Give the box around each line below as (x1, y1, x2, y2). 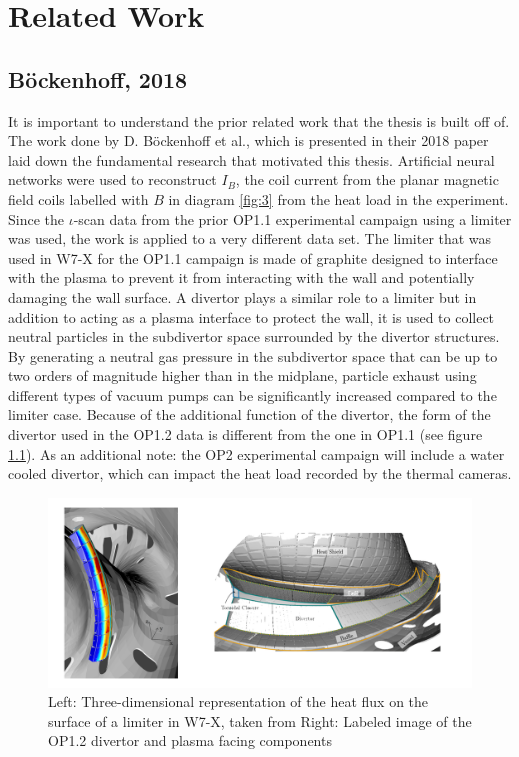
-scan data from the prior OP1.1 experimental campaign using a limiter (73, 208, 512, 229)
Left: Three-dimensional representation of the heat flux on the (48, 691, 429, 712)
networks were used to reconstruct (8, 169, 217, 190)
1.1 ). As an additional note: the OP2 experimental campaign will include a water (8, 443, 505, 464)
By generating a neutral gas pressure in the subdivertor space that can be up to (8, 345, 498, 366)
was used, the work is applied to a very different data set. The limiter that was (8, 228, 492, 249)
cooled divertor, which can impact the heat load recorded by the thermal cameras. (8, 463, 512, 484)
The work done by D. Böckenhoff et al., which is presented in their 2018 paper (8, 130, 489, 151)
